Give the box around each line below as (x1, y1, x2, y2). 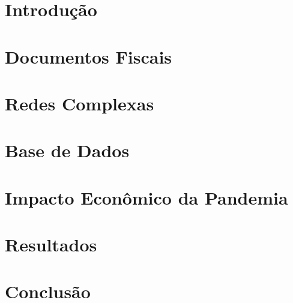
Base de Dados (5, 138, 130, 163)
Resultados (5, 232, 97, 257)
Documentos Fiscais (5, 44, 172, 68)
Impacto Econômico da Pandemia (5, 185, 288, 209)
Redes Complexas (5, 91, 154, 115)
